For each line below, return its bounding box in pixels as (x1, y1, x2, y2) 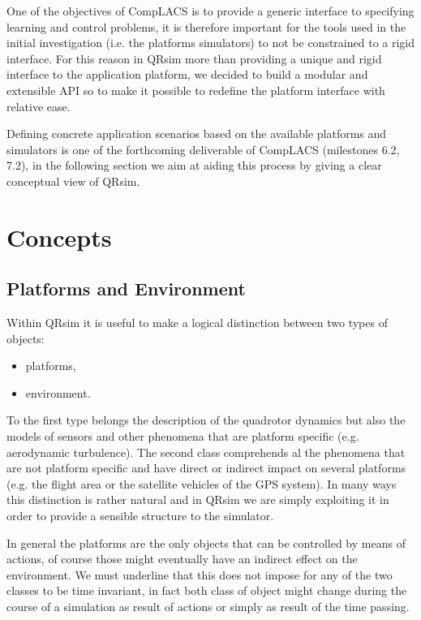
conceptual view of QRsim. (6, 172, 140, 189)
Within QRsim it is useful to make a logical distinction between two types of (6, 314, 388, 331)
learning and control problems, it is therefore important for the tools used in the (6, 18, 406, 35)
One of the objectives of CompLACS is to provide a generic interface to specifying (6, 2, 415, 19)
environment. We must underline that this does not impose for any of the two (6, 566, 393, 583)
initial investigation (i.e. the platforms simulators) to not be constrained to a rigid (6, 34, 415, 51)
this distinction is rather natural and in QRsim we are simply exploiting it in (6, 491, 389, 508)
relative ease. (6, 97, 71, 114)
